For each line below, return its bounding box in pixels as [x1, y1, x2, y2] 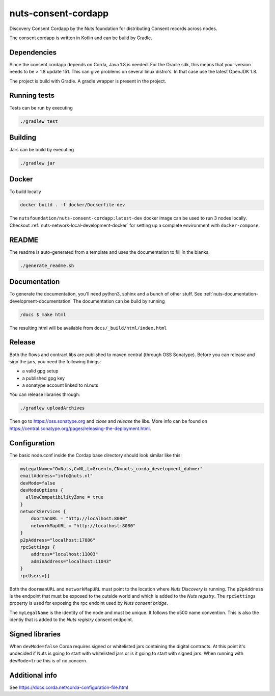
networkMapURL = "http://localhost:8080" [31, 523, 136, 528]
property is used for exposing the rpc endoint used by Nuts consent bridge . [9, 600, 168, 606]
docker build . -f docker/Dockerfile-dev [20, 202, 125, 208]
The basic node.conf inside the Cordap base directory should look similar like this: [9, 452, 182, 458]
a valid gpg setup [22, 368, 59, 374]
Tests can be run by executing [9, 104, 73, 111]
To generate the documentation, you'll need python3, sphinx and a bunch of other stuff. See [9, 291, 203, 297]
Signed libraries [9, 630, 61, 638]
